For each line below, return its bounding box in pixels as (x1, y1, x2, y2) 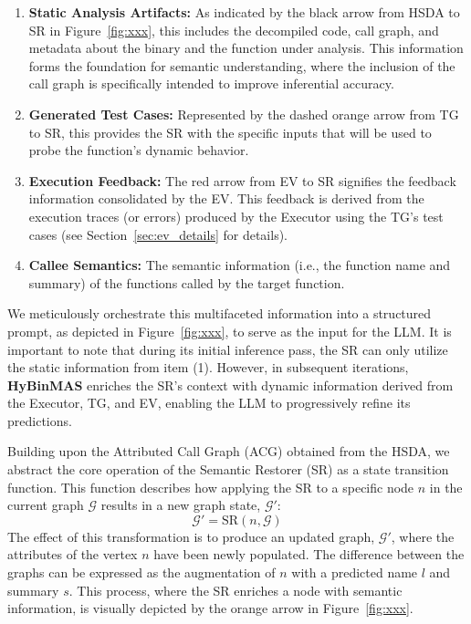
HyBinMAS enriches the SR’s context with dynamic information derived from (7, 375, 454, 394)
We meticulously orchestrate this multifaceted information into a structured (7, 304, 432, 323)
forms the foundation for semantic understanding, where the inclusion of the (28, 56, 455, 75)
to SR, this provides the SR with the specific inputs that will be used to (28, 122, 432, 141)
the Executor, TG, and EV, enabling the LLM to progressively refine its (7, 393, 411, 412)
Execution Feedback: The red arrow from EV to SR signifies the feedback (28, 171, 456, 190)
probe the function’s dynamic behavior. (28, 140, 249, 160)
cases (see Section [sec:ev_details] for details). (28, 224, 288, 244)
